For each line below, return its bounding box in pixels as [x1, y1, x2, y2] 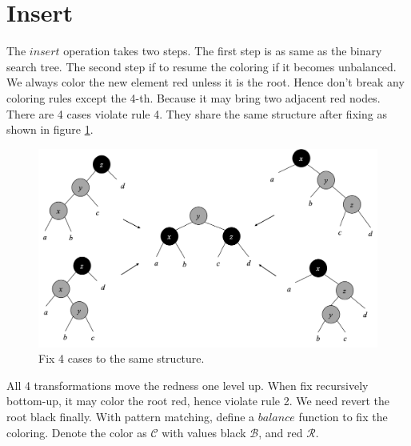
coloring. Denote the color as [6, 424, 147, 440]
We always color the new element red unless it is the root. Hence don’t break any [6, 74, 405, 90]
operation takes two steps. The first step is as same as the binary [63, 42, 382, 59]
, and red [258, 424, 303, 440]
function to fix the [298, 408, 388, 425]
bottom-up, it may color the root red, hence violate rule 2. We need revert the [6, 392, 389, 409]
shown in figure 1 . [6, 121, 94, 138]
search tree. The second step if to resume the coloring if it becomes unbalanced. [6, 58, 397, 74]
